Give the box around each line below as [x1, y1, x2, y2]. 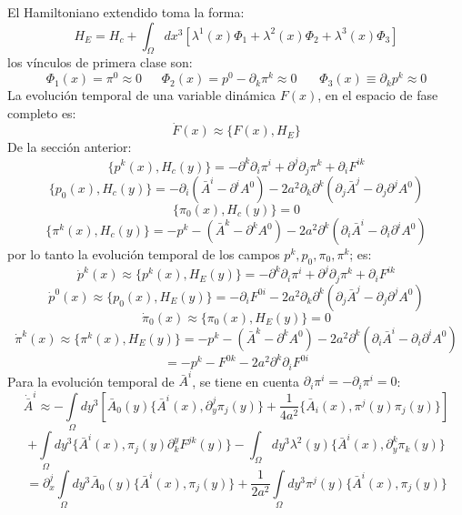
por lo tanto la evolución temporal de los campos [7, 245, 280, 264]
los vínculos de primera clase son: [7, 53, 193, 72]
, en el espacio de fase [317, 86, 438, 105]
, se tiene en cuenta [192, 371, 300, 390]
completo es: [7, 103, 76, 122]
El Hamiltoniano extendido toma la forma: [7, 3, 245, 21]
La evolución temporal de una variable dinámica [7, 86, 276, 105]
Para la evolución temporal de [7, 371, 175, 390]
